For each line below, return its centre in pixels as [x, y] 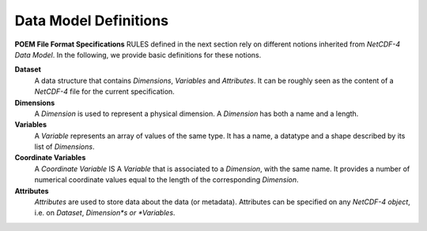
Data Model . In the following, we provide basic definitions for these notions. [138, 54]
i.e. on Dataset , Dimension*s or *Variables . [105, 213]
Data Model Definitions [92, 20]
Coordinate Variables [50, 158]
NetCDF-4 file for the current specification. [105, 91]
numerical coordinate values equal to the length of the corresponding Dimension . [167, 180]
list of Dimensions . [64, 147]
